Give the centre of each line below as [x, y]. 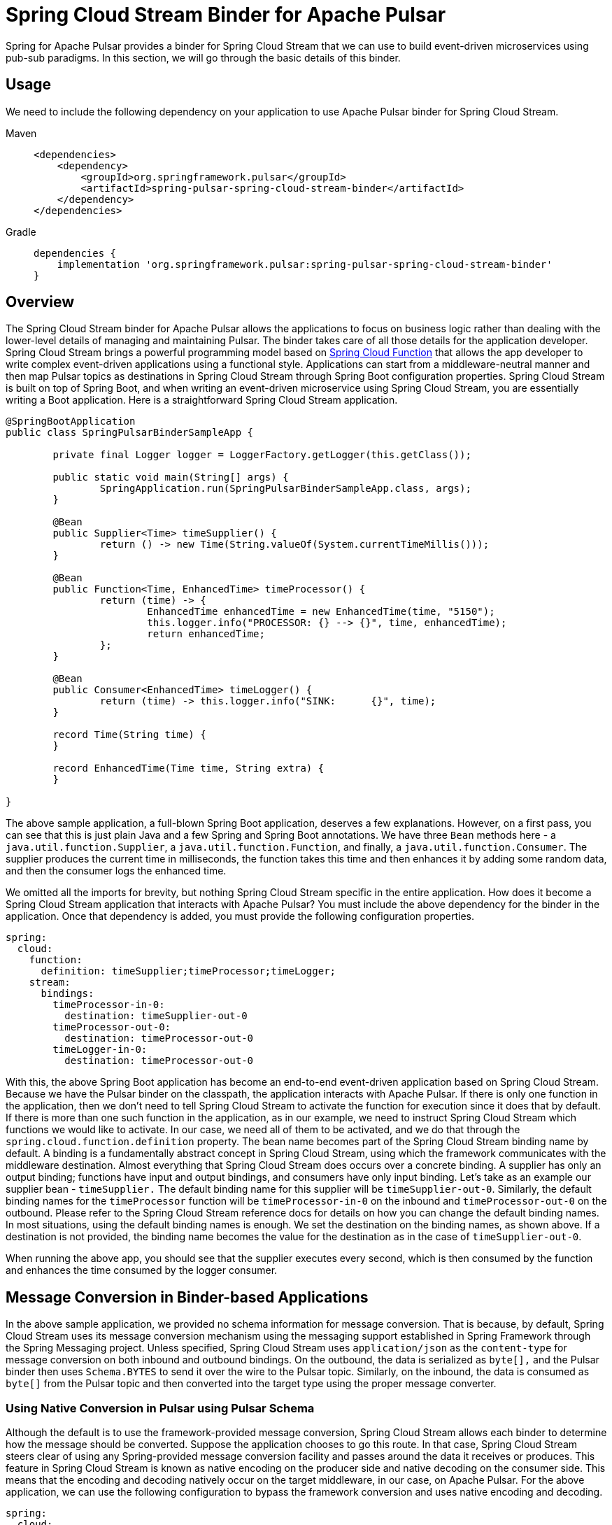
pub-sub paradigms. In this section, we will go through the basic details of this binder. [203, 57]
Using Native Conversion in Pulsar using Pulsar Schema [160, 1408]
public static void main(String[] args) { [171, 477]
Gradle [21, 232]
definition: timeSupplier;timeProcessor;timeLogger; [188, 971]
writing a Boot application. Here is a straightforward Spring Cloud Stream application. [202, 400]
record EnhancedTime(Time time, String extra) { [188, 768]
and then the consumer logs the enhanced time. [116, 871]
